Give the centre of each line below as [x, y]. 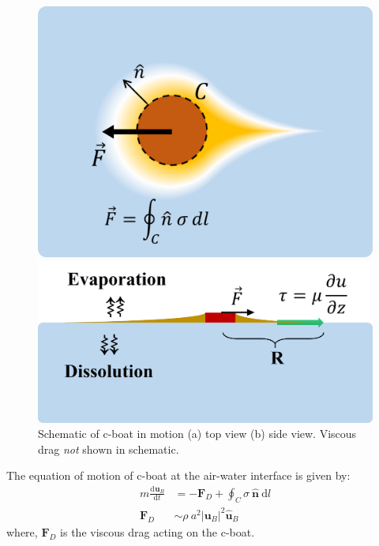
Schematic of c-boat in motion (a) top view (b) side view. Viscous [197, 434]
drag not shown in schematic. [109, 449]
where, [22, 532]
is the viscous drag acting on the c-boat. [158, 532]
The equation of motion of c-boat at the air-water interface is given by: [178, 475]
